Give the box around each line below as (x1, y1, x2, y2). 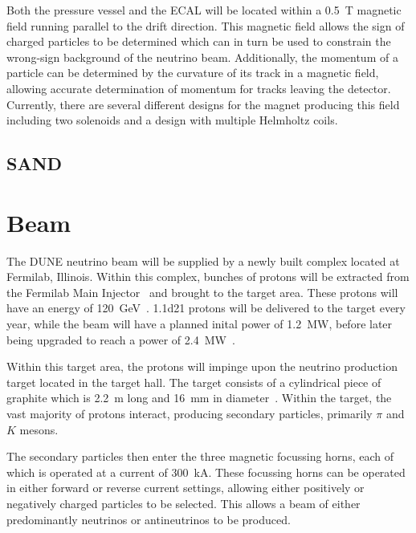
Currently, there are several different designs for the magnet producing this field (6, 96, 400, 112)
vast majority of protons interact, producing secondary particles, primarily (6, 405, 373, 421)
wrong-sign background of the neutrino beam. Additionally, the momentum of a (6, 48, 398, 65)
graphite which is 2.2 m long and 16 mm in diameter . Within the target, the (6, 389, 392, 406)
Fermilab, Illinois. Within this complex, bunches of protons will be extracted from (6, 268, 410, 285)
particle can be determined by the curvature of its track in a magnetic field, (6, 64, 379, 81)
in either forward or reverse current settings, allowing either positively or (6, 479, 365, 496)
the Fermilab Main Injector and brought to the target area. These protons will (6, 283, 398, 300)
